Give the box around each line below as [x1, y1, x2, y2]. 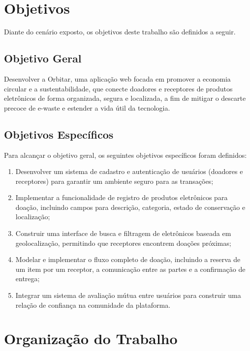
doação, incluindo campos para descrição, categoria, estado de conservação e [15, 202, 246, 212]
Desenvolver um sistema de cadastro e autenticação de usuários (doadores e [15, 166, 243, 176]
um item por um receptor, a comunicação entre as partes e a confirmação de [15, 263, 246, 274]
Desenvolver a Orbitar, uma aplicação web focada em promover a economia [4, 73, 231, 84]
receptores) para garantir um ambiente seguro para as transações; [15, 175, 214, 186]
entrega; [15, 273, 40, 284]
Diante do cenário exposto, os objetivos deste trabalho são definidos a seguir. [4, 27, 236, 37]
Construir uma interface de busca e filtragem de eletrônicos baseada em [15, 228, 231, 238]
